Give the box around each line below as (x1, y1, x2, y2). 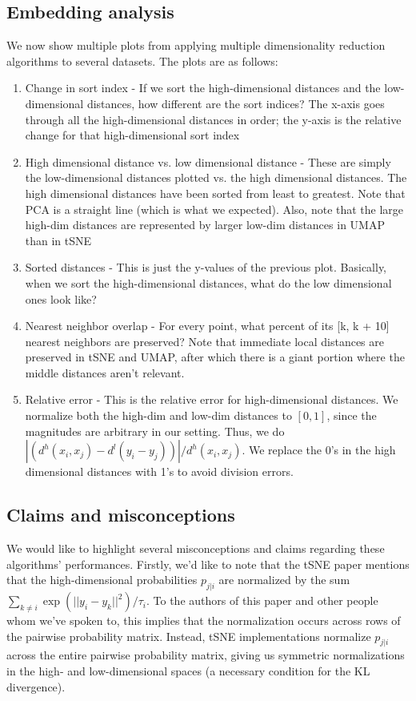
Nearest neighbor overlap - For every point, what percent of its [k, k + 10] (25, 317, 390, 334)
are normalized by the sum (218, 571, 350, 588)
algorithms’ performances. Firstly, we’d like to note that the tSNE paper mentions (6, 555, 410, 572)
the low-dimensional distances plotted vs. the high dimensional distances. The (25, 169, 407, 186)
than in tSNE (25, 232, 92, 248)
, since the (326, 407, 377, 424)
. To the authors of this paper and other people (146, 592, 378, 609)
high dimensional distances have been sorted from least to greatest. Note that (25, 184, 406, 201)
